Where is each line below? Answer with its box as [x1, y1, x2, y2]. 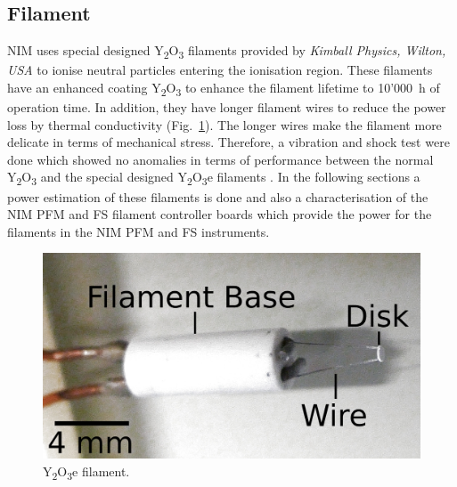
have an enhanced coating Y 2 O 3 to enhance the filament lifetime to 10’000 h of [7, 77, 440, 99]
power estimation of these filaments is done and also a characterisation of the [7, 187, 428, 206]
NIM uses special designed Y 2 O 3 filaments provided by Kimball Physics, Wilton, [7, 41, 446, 61]
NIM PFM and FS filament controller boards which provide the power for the [7, 205, 432, 223]
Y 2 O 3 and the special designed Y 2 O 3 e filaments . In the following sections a [7, 167, 420, 189]
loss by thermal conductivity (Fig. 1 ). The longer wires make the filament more [7, 115, 442, 134]
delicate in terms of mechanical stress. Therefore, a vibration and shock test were [7, 133, 450, 151]
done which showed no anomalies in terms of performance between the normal [7, 150, 434, 168]
